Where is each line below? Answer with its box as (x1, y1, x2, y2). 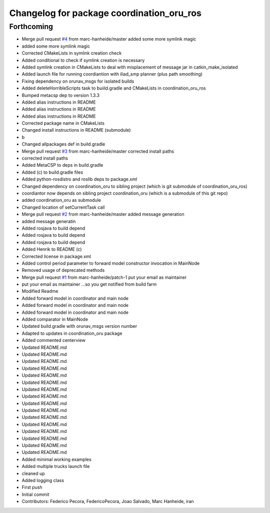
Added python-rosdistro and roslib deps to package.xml (21, 176, 137, 182)
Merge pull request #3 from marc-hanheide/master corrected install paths (21, 148, 174, 154)
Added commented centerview (21, 337, 86, 343)
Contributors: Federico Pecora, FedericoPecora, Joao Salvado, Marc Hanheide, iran (21, 498, 194, 504)
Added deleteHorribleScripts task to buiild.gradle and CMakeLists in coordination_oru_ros (21, 85, 206, 91)
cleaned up (21, 470, 45, 476)
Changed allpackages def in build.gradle (21, 141, 105, 147)
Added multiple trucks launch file (21, 463, 90, 469)
